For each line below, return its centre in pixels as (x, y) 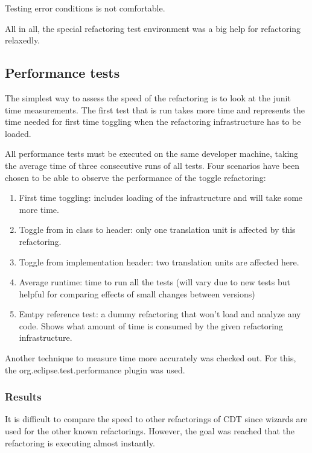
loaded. (18, 133)
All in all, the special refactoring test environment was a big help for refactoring (153, 28)
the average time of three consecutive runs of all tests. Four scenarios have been (152, 165)
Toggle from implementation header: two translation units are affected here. (159, 261)
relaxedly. (23, 40)
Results (23, 397)
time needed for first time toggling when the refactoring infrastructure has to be (153, 122)
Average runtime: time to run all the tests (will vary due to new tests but (154, 282)
